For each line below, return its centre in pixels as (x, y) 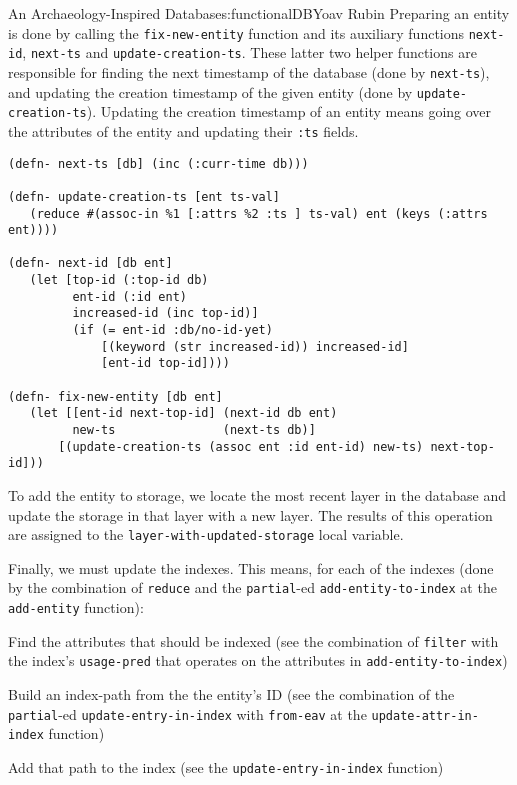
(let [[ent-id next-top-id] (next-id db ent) (183, 413)
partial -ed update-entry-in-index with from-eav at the (187, 713)
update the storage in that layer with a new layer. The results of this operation (250, 514)
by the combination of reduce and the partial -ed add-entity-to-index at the (252, 587)
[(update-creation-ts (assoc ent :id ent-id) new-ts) (241, 446)
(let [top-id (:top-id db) (119, 280)
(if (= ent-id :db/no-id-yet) (172, 330)
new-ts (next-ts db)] (194, 430)
